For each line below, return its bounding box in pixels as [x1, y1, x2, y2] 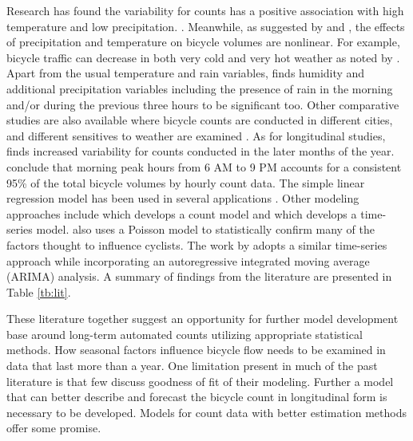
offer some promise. [6, 419, 101, 436]
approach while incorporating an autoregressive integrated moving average [6, 252, 370, 269]
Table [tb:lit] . [6, 283, 71, 300]
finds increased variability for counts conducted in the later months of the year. [6, 143, 395, 159]
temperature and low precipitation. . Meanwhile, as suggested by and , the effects [6, 18, 405, 34]
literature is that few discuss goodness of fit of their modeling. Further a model [6, 372, 394, 389]
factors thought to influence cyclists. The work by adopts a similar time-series [6, 236, 387, 253]
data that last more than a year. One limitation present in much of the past [6, 357, 378, 374]
